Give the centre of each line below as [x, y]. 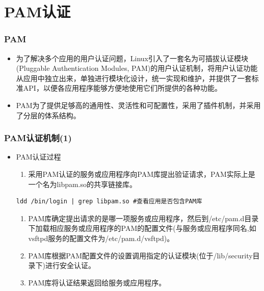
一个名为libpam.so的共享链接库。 [83, 184]
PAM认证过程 [38, 157]
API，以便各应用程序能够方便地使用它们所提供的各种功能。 [122, 88]
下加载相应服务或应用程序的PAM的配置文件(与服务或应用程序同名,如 [142, 228]
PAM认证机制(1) [38, 138]
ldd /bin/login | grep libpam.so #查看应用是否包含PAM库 [109, 202]
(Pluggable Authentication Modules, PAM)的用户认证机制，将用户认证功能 [137, 68]
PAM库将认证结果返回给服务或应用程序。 [97, 282]
